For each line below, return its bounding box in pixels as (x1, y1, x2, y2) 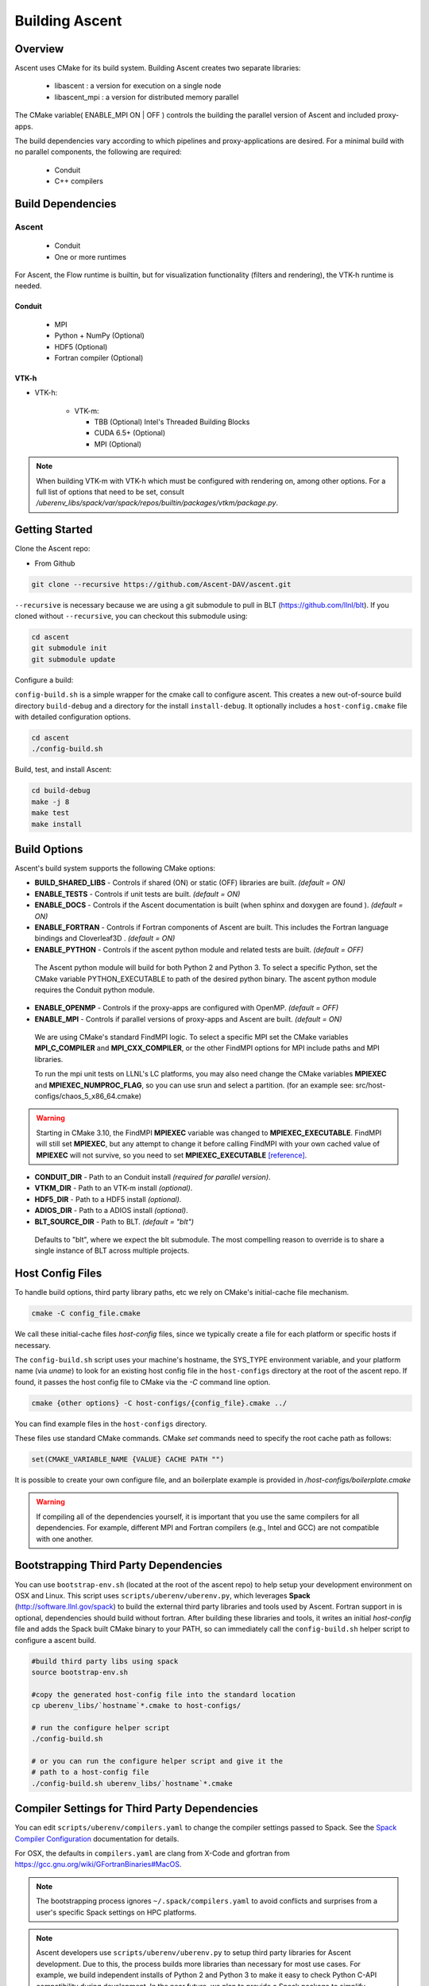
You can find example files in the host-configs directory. (14, 1419, 207, 1428)
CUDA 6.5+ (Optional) (94, 428, 166, 438)
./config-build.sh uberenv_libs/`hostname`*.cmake (31, 1779, 234, 1787)
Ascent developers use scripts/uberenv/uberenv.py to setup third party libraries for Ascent (36, 1948, 351, 1957)
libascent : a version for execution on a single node (54, 81, 222, 91)
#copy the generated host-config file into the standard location (31, 1690, 296, 1699)
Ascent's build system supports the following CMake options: (14, 864, 216, 873)
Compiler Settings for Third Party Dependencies (14, 1802, 258, 1815)
